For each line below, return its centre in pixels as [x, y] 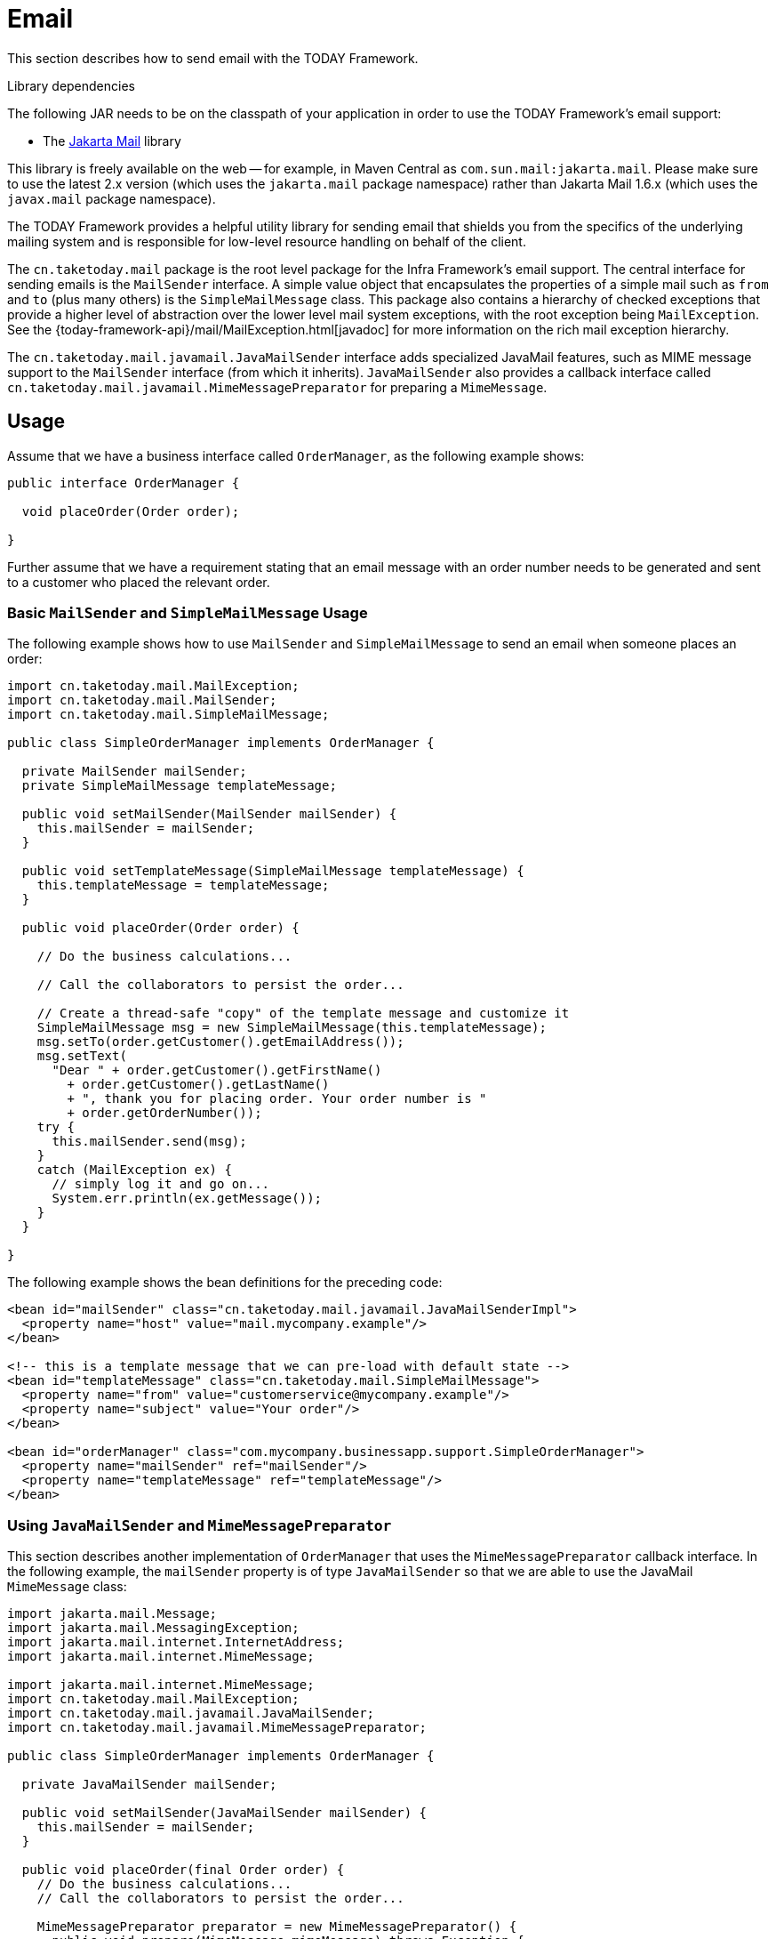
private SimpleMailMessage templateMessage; [179, 786]
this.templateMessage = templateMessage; [183, 885]
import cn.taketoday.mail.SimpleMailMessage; [168, 715]
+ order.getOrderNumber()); [164, 1113]
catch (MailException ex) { [134, 1170]
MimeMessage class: [67, 1587]
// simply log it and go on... [161, 1184]
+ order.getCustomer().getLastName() [198, 1085]
